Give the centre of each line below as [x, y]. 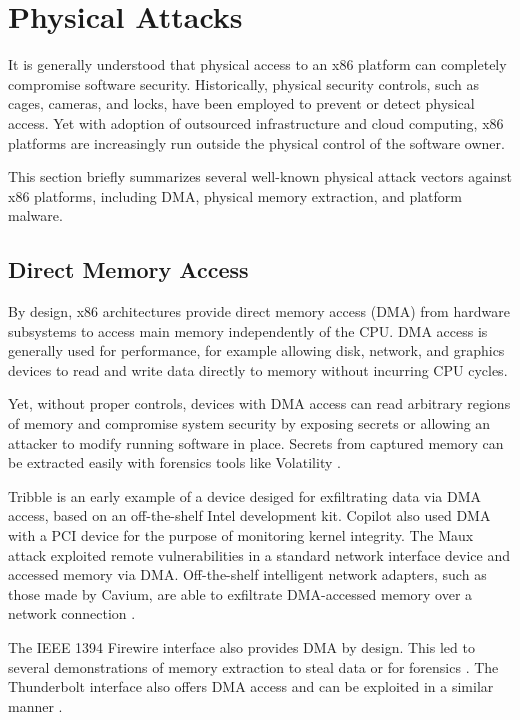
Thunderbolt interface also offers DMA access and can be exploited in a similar [251, 686]
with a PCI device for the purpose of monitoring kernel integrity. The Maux [241, 535]
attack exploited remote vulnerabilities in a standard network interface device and [259, 554]
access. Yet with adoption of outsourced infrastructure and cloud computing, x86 [256, 122]
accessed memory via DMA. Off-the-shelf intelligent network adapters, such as [247, 574]
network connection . [72, 613]
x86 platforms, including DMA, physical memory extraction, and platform [235, 195]
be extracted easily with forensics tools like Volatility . [174, 462]
